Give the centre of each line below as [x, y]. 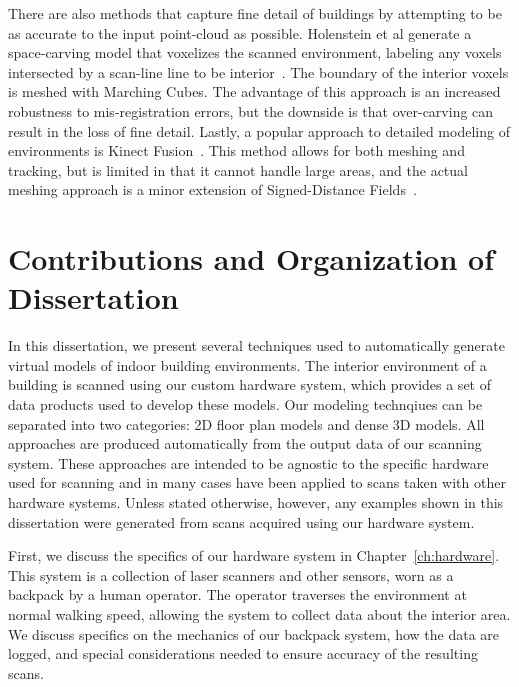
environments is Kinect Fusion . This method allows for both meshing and [236, 150]
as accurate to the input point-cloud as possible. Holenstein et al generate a [240, 32]
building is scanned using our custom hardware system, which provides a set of [249, 384]
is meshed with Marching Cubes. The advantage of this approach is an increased [254, 91]
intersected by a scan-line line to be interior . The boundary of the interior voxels [258, 71]
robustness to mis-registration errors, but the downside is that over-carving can [251, 110]
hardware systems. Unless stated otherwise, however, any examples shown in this [256, 502]
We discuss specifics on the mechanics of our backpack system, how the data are [254, 633]
